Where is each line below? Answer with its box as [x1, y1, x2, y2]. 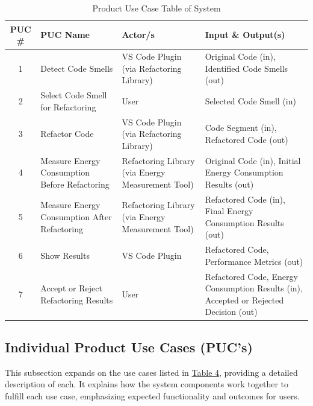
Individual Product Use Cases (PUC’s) [5, 337, 253, 356]
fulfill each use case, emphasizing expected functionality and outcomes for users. [5, 389, 300, 402]
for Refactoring [40, 100, 96, 113]
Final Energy [205, 205, 253, 217]
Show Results [40, 249, 90, 261]
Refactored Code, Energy [205, 270, 298, 282]
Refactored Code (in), [205, 192, 285, 205]
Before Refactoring [40, 177, 110, 190]
